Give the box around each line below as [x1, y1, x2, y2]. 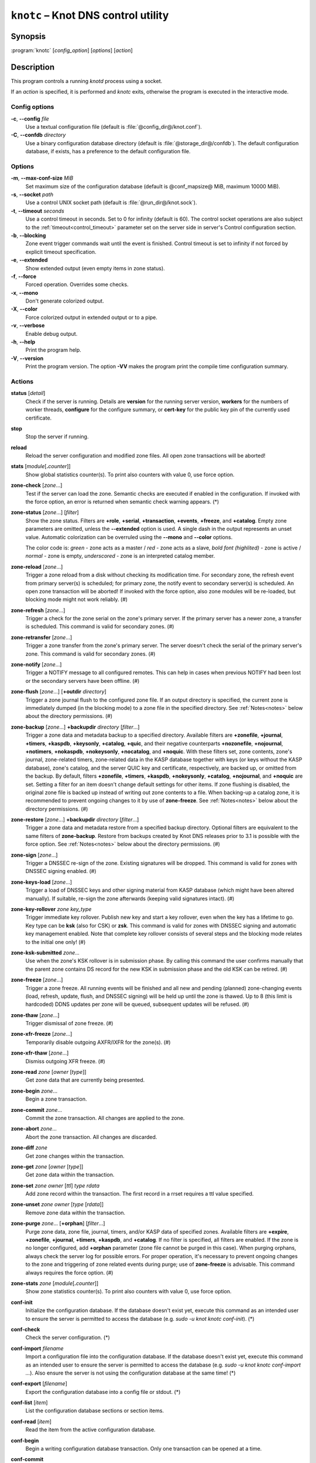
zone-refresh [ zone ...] [11, 606, 66, 614]
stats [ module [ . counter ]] [11, 463, 71, 470]
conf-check [11, 1325, 40, 1333]
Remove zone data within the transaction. [25, 1209, 126, 1216]
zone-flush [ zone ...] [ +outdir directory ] [11, 688, 107, 695]
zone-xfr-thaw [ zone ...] [11, 1049, 69, 1056]
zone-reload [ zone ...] [11, 563, 63, 570]
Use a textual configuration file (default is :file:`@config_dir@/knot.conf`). [25, 123, 202, 130]
